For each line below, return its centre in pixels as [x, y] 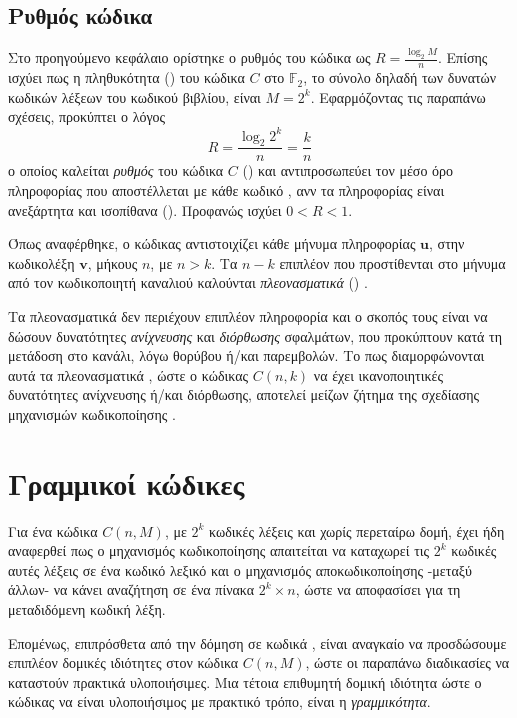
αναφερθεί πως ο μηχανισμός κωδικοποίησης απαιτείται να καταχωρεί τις [219, 550]
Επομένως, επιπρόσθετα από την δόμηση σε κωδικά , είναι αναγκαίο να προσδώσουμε [257, 642]
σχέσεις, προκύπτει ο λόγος [87, 116]
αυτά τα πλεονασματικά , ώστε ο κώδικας [128, 374]
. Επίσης [463, 57]
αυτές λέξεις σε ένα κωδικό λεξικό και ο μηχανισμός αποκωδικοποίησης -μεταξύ [240, 569]
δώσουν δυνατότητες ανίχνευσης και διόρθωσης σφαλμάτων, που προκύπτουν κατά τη [255, 335]
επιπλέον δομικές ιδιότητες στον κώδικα [123, 662]
